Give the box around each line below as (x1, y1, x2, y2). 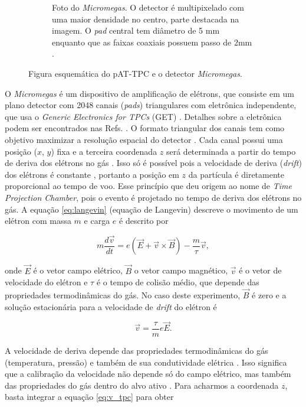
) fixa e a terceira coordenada (51, 145, 157, 157)
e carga (84, 214, 110, 227)
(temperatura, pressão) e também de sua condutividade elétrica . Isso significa (5, 356, 287, 368)
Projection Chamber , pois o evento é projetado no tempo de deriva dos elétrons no (5, 191, 302, 203)
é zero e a (252, 289, 287, 301)
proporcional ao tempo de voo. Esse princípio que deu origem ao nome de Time (5, 180, 292, 192)
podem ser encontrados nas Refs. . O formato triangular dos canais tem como (5, 122, 285, 134)
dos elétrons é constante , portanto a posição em (5, 168, 179, 180)
